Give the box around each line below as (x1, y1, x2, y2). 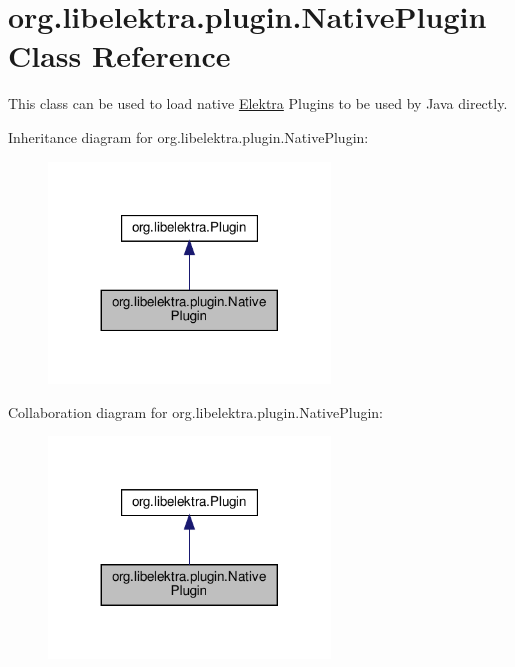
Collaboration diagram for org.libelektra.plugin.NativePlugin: (8, 401, 384, 422)
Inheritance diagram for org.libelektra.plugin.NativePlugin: (8, 126, 369, 147)
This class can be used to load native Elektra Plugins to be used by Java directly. (8, 93, 508, 114)
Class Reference (8, 35, 231, 76)
